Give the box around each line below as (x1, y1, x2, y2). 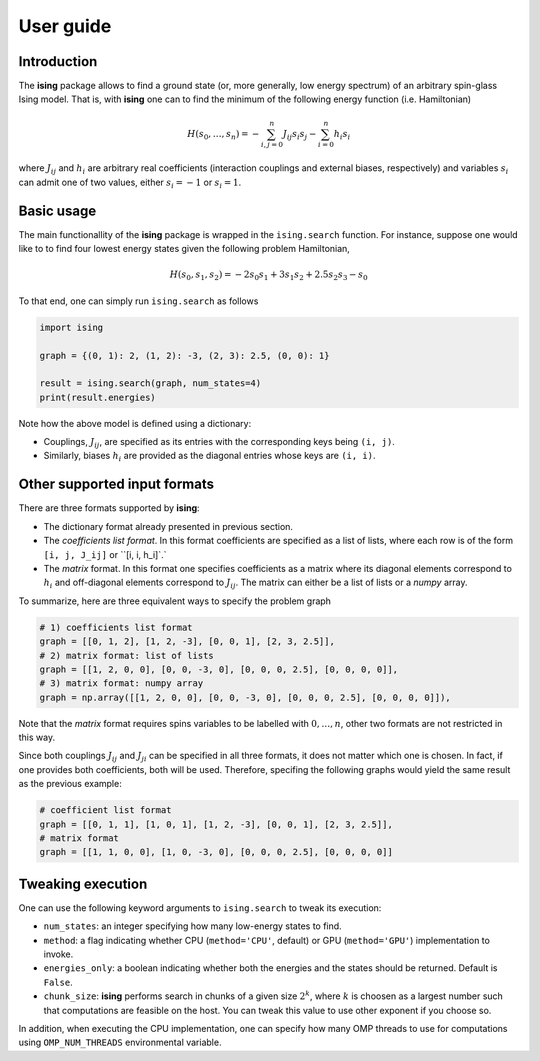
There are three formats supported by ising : (18, 502, 200, 514)
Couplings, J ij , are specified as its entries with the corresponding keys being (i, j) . (43, 436, 395, 450)
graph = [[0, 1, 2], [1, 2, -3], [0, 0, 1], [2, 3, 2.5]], (39, 636, 335, 647)
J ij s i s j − (282, 128, 317, 142)
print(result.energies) (39, 391, 157, 403)
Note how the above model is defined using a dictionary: (18, 417, 252, 429)
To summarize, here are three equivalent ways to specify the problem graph (18, 595, 332, 607)
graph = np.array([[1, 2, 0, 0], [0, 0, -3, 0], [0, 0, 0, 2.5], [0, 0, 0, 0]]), (39, 691, 452, 703)
